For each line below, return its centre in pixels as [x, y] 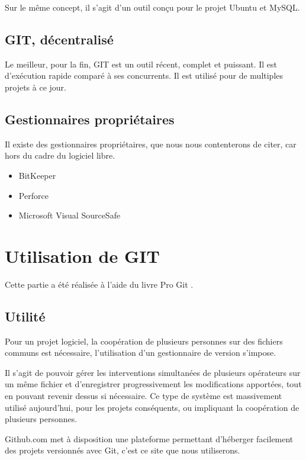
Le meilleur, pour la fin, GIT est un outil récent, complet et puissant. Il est [141, 64]
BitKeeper [37, 175]
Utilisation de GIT [82, 255]
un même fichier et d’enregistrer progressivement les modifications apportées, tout [153, 384]
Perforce [33, 195]
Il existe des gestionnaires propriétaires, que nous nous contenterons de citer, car [151, 144]
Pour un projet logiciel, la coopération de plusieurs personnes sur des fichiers [144, 341]
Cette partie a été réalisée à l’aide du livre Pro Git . [99, 284]
